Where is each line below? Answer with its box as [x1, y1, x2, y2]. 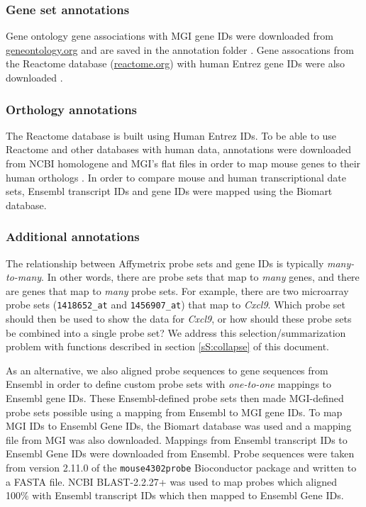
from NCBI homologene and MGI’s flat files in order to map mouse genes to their [6, 156, 361, 170]
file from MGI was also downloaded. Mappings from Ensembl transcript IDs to [6, 432, 348, 447]
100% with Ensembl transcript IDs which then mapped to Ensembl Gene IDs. [6, 488, 344, 503]
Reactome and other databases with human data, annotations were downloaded [6, 142, 352, 157]
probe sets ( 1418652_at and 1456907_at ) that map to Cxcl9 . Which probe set [6, 297, 346, 312]
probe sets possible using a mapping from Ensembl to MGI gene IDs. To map [6, 404, 343, 419]
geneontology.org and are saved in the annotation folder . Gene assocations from [6, 42, 354, 57]
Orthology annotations [6, 100, 138, 118]
